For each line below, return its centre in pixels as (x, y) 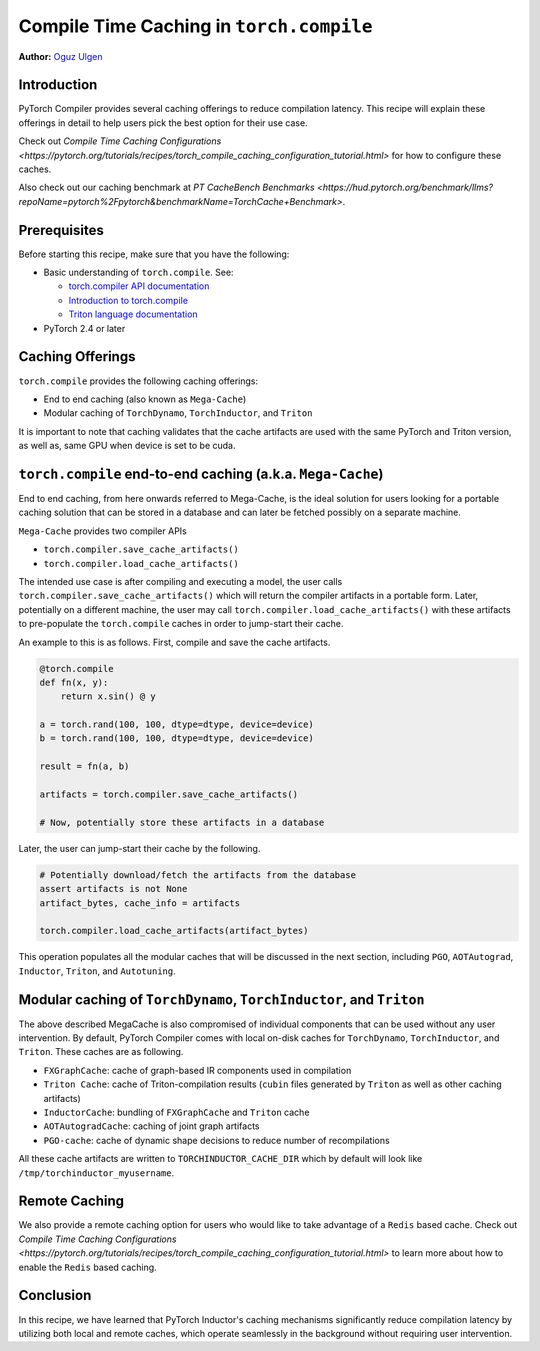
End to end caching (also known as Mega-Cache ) (145, 399)
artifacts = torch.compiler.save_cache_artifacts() (169, 794)
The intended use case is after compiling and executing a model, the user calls (180, 581)
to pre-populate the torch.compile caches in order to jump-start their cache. (181, 624)
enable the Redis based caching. (87, 1267)
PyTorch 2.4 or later (84, 328)
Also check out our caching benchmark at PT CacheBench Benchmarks (166, 187)
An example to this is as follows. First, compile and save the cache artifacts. (174, 642)
